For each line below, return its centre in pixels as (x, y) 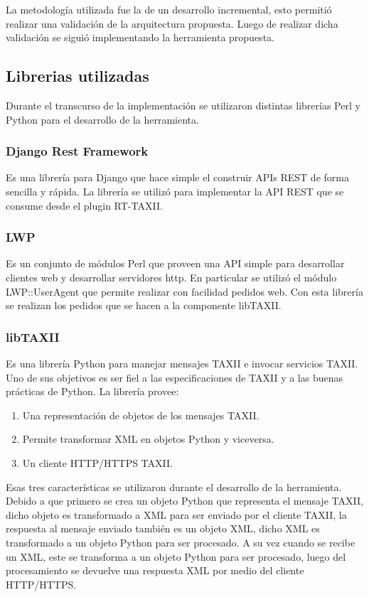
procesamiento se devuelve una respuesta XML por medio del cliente (155, 570)
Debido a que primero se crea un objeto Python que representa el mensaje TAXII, (184, 501)
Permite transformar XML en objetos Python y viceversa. (148, 439)
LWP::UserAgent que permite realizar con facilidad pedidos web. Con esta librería (184, 291)
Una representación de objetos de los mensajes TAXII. (141, 415)
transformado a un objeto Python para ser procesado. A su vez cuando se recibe (181, 542)
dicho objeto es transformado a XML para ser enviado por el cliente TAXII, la (176, 514)
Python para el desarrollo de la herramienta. (102, 119)
